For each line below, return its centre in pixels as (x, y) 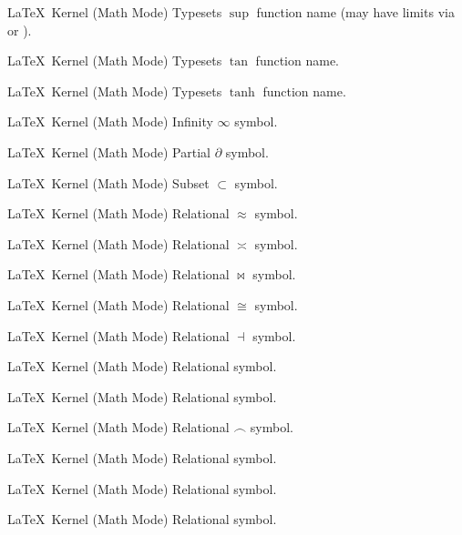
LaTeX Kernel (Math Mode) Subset (108, 182)
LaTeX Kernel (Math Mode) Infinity (110, 121)
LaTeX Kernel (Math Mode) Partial (109, 151)
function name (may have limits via (355, 12)
